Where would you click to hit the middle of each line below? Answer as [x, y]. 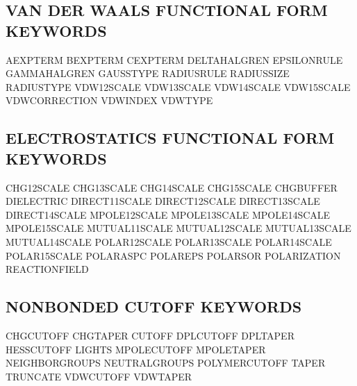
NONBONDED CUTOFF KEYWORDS [154, 307]
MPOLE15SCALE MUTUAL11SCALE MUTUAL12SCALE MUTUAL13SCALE [178, 228]
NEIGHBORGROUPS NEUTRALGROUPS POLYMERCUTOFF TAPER [166, 363]
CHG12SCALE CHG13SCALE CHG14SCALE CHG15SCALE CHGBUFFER [172, 187]
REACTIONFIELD [47, 269]
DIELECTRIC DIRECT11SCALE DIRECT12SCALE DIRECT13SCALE [163, 201]
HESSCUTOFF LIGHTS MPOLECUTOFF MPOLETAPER [136, 349]
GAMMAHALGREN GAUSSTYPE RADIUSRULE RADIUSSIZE [148, 73]
